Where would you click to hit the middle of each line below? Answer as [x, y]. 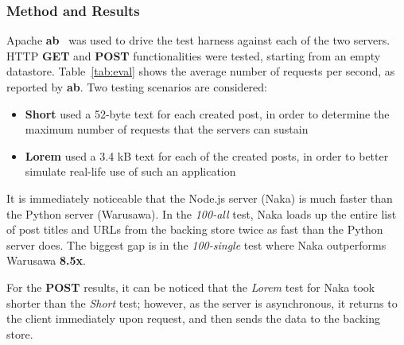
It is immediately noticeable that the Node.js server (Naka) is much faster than [200, 198]
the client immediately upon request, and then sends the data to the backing [194, 318]
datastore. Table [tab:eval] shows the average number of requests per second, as [201, 71]
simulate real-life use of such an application [130, 171]
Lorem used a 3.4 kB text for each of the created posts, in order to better [207, 155]
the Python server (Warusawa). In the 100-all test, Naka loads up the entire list [202, 213]
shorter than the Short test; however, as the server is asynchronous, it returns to [202, 302]
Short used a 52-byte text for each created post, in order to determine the [207, 113]
